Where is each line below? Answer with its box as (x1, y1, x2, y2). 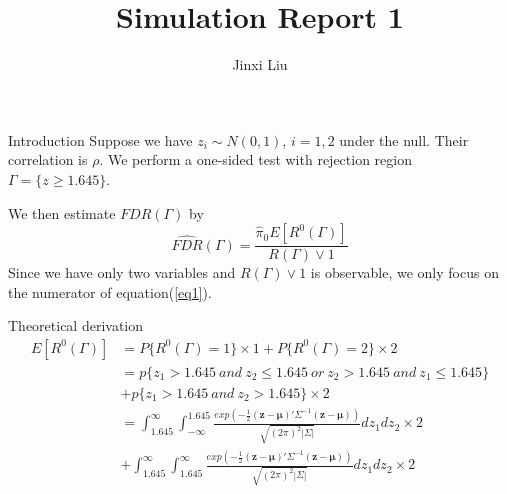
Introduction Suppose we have (8, 129, 193, 150)
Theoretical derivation (8, 315, 144, 336)
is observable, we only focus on (310, 262, 499, 283)
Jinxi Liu (232, 54, 288, 75)
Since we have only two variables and (8, 262, 236, 283)
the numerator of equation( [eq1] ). (8, 281, 212, 302)
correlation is (8, 149, 88, 170)
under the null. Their (339, 129, 469, 150)
